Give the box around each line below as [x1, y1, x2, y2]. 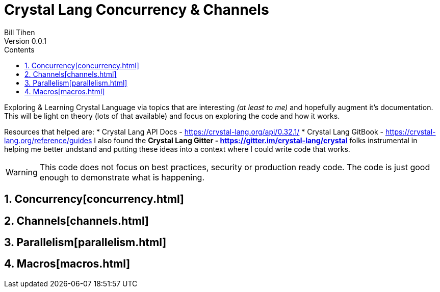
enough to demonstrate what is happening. [39, 172, 205, 182]
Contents [4, 45, 35, 54]
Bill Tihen [4, 28, 35, 37]
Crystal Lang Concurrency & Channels [4, 1, 269, 18]
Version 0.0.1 [4, 36, 46, 45]
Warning [6, 167, 38, 177]
